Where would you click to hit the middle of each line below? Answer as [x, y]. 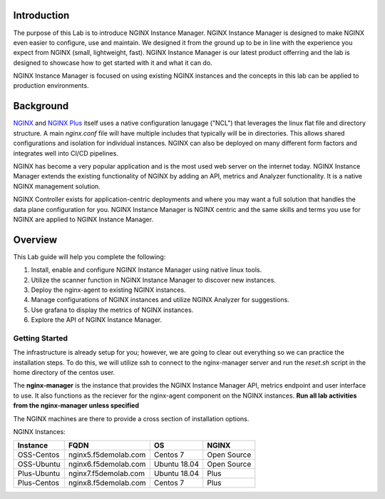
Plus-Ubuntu [39, 473]
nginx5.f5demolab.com [107, 455]
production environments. [51, 86]
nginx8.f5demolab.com [107, 483]
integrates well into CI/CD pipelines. [66, 153]
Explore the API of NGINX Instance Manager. [97, 320]
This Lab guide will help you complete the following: [89, 256]
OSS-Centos [38, 455]
